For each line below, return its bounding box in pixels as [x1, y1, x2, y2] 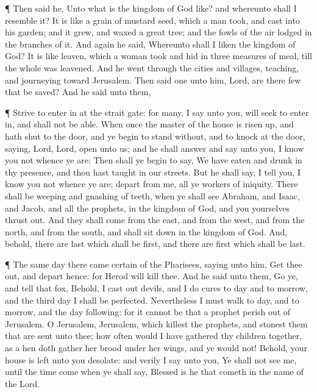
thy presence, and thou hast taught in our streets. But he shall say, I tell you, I [5, 165, 301, 178]
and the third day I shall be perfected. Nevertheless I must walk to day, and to [5, 293, 299, 306]
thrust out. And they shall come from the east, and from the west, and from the [5, 213, 305, 226]
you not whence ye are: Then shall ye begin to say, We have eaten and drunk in [5, 154, 302, 166]
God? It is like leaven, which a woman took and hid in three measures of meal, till [5, 49, 312, 62]
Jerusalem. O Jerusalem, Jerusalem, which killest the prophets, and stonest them [5, 317, 308, 330]
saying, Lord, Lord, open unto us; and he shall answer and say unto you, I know [5, 141, 304, 154]
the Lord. [5, 377, 40, 390]
